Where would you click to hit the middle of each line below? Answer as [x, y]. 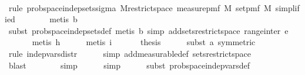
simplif [287, 7]
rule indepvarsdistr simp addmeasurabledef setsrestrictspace [130, 53]
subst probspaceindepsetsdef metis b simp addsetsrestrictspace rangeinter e [148, 30]
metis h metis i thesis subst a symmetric [144, 42]
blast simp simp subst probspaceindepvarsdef [129, 65]
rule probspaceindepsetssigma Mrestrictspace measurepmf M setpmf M [140, 7]
